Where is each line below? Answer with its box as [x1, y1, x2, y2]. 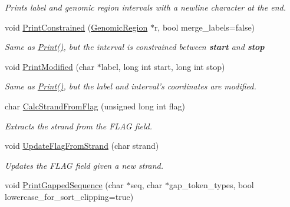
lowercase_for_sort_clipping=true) [5, 190, 134, 202]
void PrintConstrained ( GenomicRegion [5, 21, 148, 33]
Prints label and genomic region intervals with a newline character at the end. [5, 1, 286, 13]
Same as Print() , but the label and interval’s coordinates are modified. [5, 80, 256, 92]
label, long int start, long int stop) [101, 60, 225, 72]
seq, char [130, 179, 163, 191]
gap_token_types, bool [169, 179, 254, 191]
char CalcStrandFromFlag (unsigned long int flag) [5, 99, 185, 112]
